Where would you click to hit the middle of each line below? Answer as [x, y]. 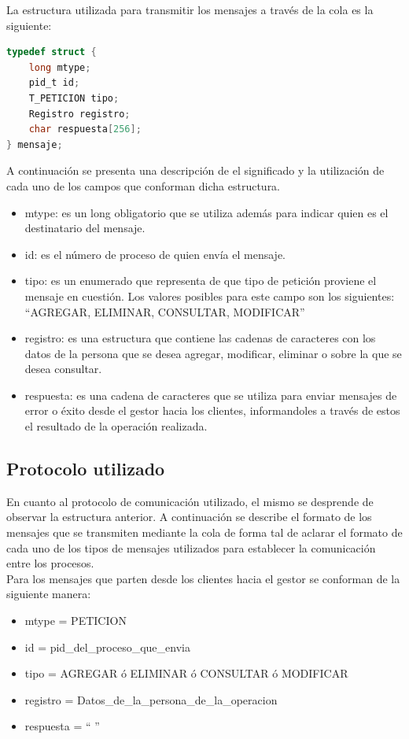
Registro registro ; [79, 114]
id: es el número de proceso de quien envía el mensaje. [155, 254]
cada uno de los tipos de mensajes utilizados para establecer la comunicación [191, 547]
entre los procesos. [50, 563]
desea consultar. [63, 369]
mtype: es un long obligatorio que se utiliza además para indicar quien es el [206, 212]
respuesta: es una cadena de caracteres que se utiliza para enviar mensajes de [211, 395]
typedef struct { [52, 52]
